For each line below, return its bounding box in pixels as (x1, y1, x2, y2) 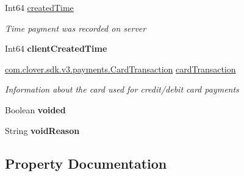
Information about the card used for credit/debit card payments (5, 83, 239, 96)
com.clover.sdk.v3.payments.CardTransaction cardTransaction (5, 62, 236, 75)
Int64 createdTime (5, 1, 74, 13)
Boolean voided (5, 103, 66, 116)
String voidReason (5, 124, 80, 136)
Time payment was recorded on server (5, 21, 146, 34)
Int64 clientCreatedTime (5, 42, 107, 55)
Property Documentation (5, 153, 167, 172)
